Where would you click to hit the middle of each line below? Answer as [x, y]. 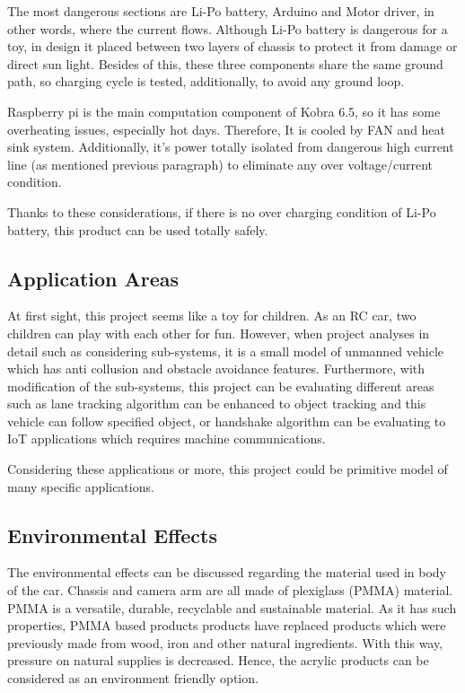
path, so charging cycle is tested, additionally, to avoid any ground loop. [206, 81]
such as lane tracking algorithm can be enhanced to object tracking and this [217, 404]
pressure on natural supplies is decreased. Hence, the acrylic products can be [218, 660]
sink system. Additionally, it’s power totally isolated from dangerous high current [231, 147]
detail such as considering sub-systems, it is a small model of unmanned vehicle [226, 351]
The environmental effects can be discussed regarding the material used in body [227, 572]
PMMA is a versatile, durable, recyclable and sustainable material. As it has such [232, 607]
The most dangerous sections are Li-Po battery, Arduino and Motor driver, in [221, 11]
